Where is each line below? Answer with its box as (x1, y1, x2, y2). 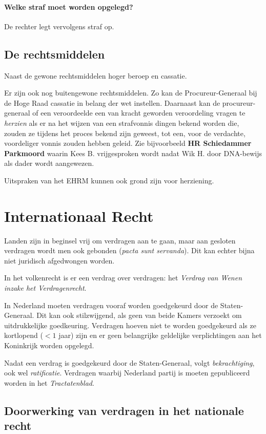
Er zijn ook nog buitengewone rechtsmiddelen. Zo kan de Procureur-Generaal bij (4, 87, 257, 98)
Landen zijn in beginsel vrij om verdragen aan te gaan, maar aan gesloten (4, 235, 236, 246)
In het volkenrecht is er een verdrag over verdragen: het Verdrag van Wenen (4, 272, 242, 283)
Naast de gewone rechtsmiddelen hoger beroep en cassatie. (4, 70, 187, 81)
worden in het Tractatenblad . (4, 377, 94, 388)
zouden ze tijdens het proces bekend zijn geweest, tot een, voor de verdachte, (4, 127, 245, 138)
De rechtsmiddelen (4, 46, 105, 62)
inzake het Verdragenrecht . (4, 282, 87, 293)
